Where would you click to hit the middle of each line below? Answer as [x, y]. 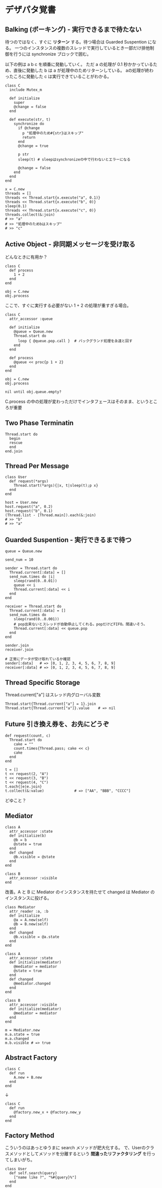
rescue [16, 443]
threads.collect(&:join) [30, 215]
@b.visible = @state [34, 857]
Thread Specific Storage [43, 682]
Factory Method [30, 1135]
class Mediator [20, 907]
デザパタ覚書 [31, 10]
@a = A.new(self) [31, 920]
